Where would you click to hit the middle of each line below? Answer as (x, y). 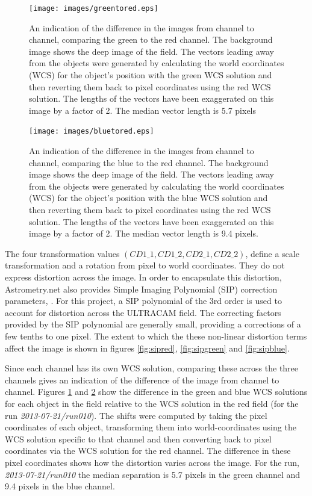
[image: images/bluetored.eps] (92, 132)
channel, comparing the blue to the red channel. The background (149, 162)
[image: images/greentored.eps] (94, 8)
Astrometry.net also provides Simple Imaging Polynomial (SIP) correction (141, 289)
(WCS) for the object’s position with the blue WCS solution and (148, 198)
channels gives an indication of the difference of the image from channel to (142, 380)
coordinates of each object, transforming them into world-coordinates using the (151, 427)
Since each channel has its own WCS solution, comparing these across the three (152, 368)
